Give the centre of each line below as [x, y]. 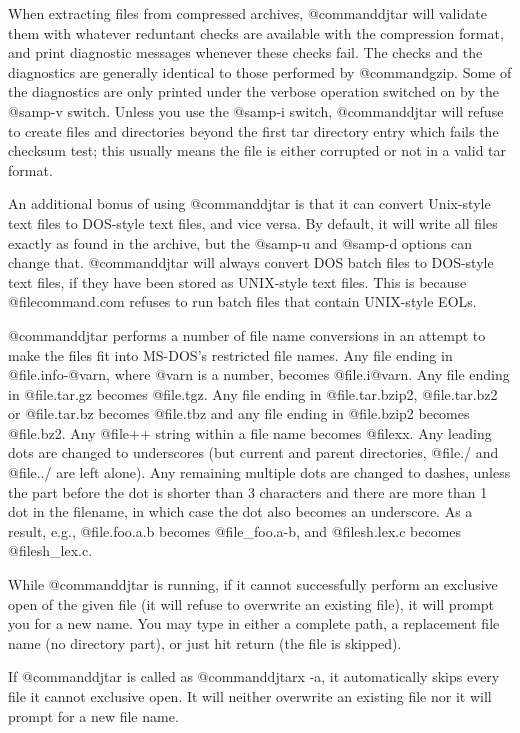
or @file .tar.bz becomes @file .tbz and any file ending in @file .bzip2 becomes [239, 413]
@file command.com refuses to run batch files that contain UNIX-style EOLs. [242, 301]
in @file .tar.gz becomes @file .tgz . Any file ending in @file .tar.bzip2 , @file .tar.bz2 [253, 393]
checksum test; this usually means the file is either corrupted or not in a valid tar [257, 150]
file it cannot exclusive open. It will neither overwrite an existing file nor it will [250, 696]
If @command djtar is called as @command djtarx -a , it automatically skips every [254, 676]
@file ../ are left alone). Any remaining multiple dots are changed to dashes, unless [259, 472]
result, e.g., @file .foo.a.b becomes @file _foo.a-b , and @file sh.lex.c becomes [235, 530]
